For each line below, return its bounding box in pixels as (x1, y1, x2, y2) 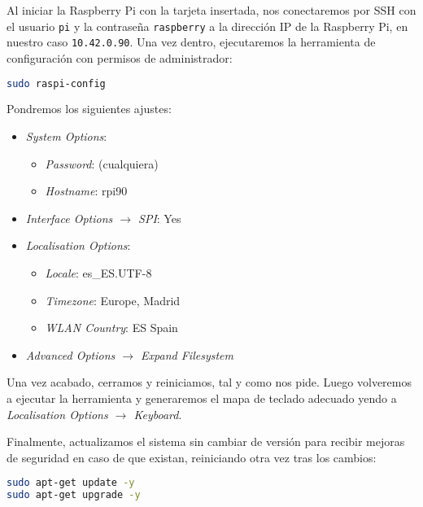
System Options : (25, 127, 107, 144)
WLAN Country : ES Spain (45, 319, 178, 336)
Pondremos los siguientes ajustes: (7, 100, 172, 117)
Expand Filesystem (141, 346, 233, 363)
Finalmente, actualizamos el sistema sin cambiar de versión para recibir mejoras (7, 433, 405, 450)
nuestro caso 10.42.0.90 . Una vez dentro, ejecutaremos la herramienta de (7, 33, 376, 50)
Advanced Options (25, 346, 116, 363)
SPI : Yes (138, 209, 181, 226)
